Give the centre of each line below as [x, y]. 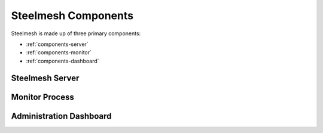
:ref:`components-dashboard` [63, 61]
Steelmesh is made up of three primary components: [76, 33]
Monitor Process [43, 97]
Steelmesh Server [45, 78]
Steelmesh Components [72, 16]
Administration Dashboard [61, 116]
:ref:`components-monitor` [59, 52]
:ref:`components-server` [57, 44]
